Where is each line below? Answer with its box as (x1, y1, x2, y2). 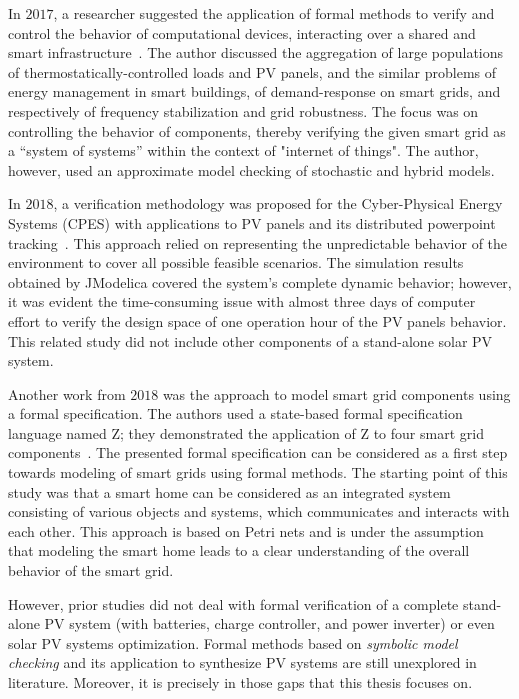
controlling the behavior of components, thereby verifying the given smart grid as (8, 120, 506, 141)
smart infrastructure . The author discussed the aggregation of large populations (8, 42, 504, 63)
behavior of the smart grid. (8, 560, 174, 581)
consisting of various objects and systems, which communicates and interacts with (8, 501, 510, 522)
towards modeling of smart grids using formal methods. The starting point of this (8, 462, 508, 483)
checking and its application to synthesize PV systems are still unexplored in (8, 652, 477, 673)
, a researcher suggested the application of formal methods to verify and (53, 3, 495, 23)
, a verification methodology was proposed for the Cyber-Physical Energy (53, 193, 503, 214)
